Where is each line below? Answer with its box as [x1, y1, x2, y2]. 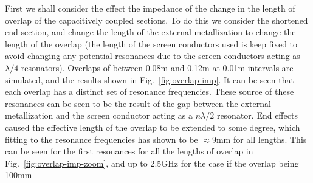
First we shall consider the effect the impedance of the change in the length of [5, 2, 295, 14]
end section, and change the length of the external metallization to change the [5, 26, 296, 38]
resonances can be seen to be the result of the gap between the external [5, 97, 271, 109]
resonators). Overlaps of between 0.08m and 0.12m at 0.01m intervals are [21, 61, 294, 74]
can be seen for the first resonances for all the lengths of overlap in [5, 145, 253, 157]
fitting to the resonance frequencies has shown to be [5, 133, 198, 145]
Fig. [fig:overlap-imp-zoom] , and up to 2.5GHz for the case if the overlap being [5, 156, 299, 169]
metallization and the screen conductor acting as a [5, 109, 193, 122]
